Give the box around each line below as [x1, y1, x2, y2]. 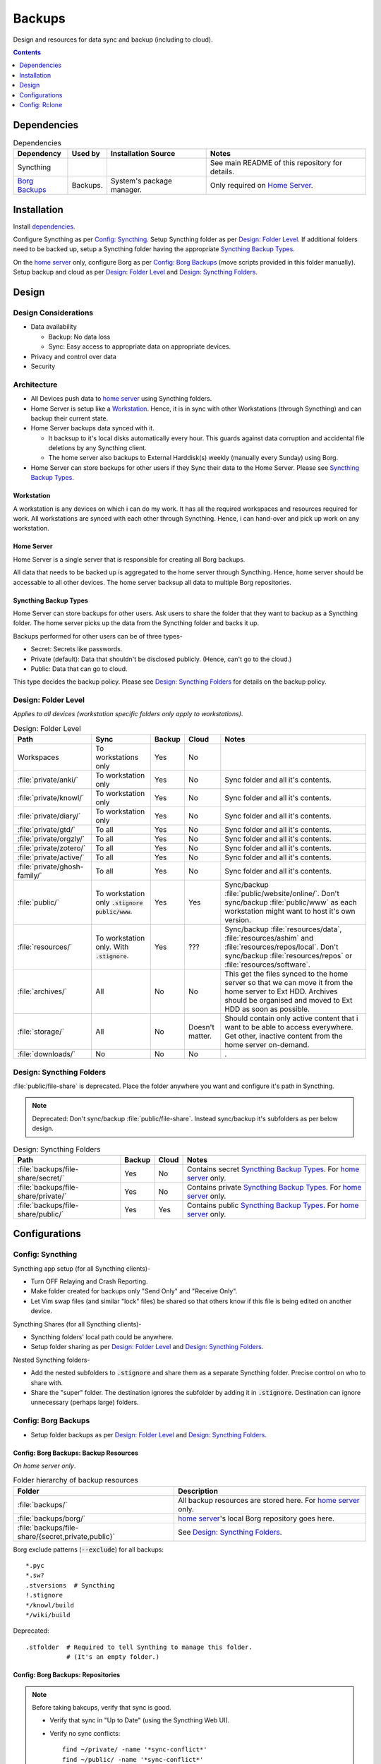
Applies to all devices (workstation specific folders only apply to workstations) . [13, 710, 243, 718]
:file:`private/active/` [17, 852, 85, 862]
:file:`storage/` [17, 1027, 65, 1037]
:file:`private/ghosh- [17, 862, 84, 871]
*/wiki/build [25, 1611, 71, 1619]
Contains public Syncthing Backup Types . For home [186, 1200, 359, 1210]
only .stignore [95, 898, 143, 907]
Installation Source [110, 149, 176, 159]
